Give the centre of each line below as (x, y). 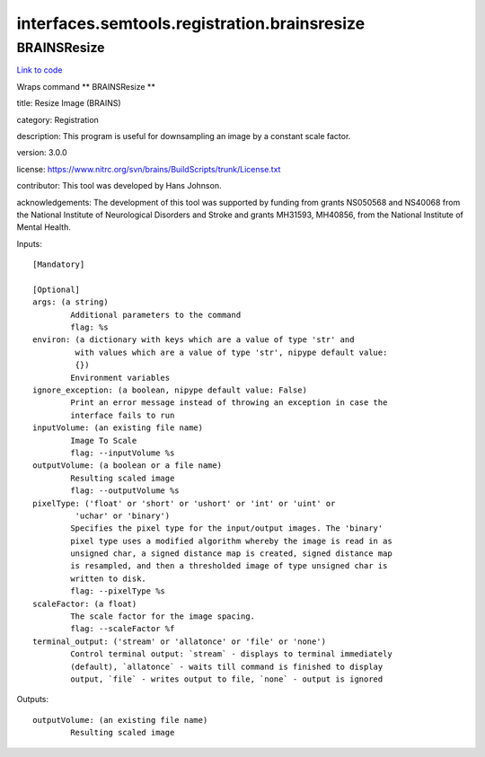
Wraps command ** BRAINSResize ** (86, 86)
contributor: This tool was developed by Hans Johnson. (119, 186)
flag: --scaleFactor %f (123, 629)
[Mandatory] (59, 264)
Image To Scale (104, 440)
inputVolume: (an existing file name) (118, 428)
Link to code (40, 70)
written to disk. (109, 578)
